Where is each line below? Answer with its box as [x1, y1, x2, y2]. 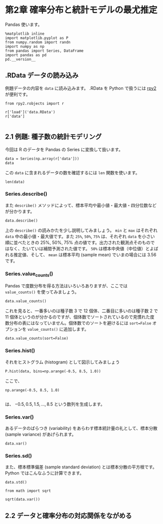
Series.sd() [5, 452, 32, 459]
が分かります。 [5, 208, 35, 214]
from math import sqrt [5, 488, 51, 493]
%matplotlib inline [5, 31, 45, 36]
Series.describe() [5, 191, 48, 198]
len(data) [5, 179, 25, 184]
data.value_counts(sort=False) [5, 336, 69, 341]
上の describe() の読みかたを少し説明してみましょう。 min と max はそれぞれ [5, 227, 158, 233]
